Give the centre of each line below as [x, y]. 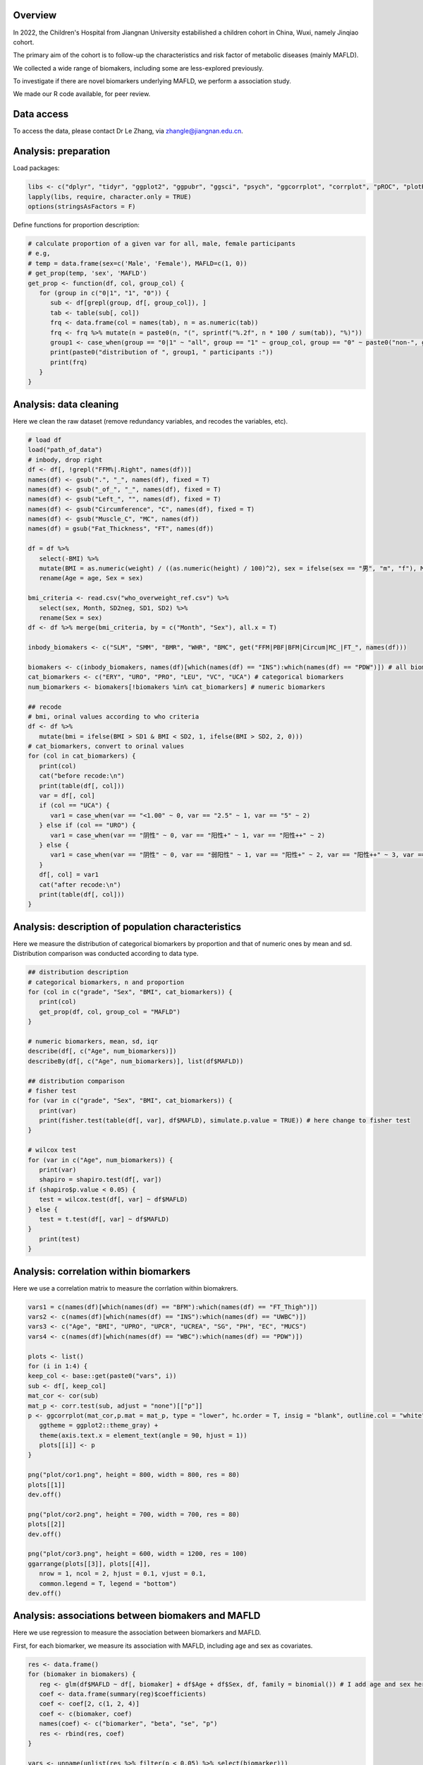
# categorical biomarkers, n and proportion [106, 982]
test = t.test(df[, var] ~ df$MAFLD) [104, 1219]
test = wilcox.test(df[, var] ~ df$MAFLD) [114, 1199]
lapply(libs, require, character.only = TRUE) [110, 197]
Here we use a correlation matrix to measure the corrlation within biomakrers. [126, 1288]
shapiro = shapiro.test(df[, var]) [100, 1180]
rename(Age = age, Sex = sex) [91, 578]
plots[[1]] [47, 1485]
